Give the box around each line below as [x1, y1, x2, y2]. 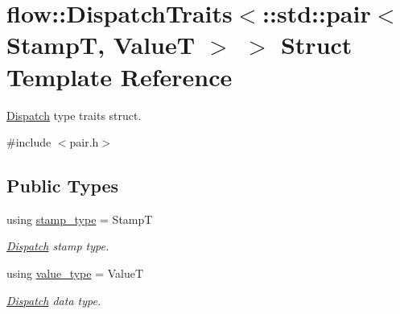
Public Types [6, 173, 119, 198]
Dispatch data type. [6, 291, 101, 308]
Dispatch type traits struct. [6, 106, 142, 123]
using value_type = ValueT [6, 265, 144, 282]
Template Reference [6, 60, 233, 93]
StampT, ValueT [6, 28, 196, 61]
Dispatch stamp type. [6, 238, 109, 254]
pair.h [69, 134, 99, 151]
